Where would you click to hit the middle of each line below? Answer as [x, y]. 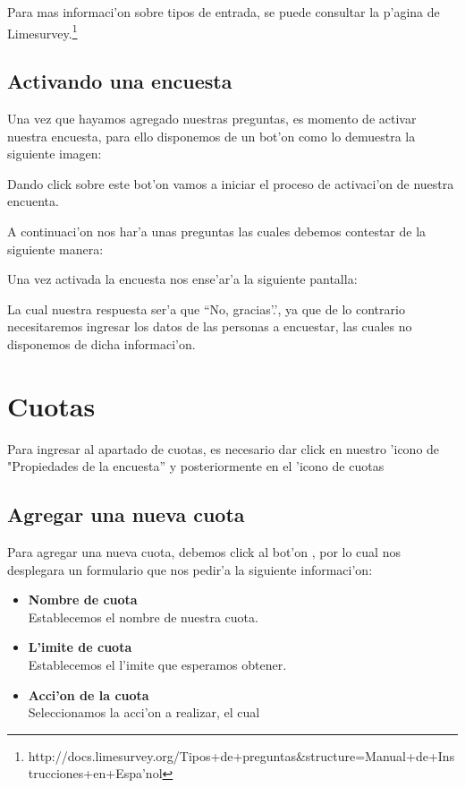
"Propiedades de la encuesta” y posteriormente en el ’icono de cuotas [196, 466]
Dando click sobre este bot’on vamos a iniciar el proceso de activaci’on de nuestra [231, 183]
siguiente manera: [55, 248]
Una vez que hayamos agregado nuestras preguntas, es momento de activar [212, 119]
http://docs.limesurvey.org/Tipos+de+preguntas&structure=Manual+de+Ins [241, 755]
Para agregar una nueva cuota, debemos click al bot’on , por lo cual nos [204, 552]
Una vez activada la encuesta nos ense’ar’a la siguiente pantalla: [182, 279]
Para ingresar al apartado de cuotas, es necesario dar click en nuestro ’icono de [224, 448]
